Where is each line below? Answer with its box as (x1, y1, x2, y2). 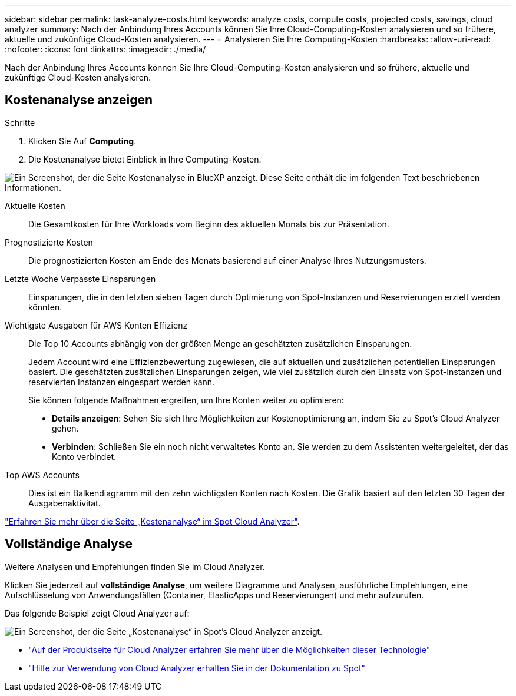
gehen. (52, 423, 79, 433)
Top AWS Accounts (5, 469, 80, 480)
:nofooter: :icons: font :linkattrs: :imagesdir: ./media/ (5, 44, 206, 54)
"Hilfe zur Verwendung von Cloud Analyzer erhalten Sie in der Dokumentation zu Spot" (28, 662, 366, 673)
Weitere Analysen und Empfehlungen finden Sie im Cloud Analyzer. (5, 561, 265, 572)
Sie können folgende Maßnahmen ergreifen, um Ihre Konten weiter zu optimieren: (28, 395, 344, 405)
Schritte (5, 117, 35, 128)
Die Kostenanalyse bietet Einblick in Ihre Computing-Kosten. (28, 154, 262, 164)
